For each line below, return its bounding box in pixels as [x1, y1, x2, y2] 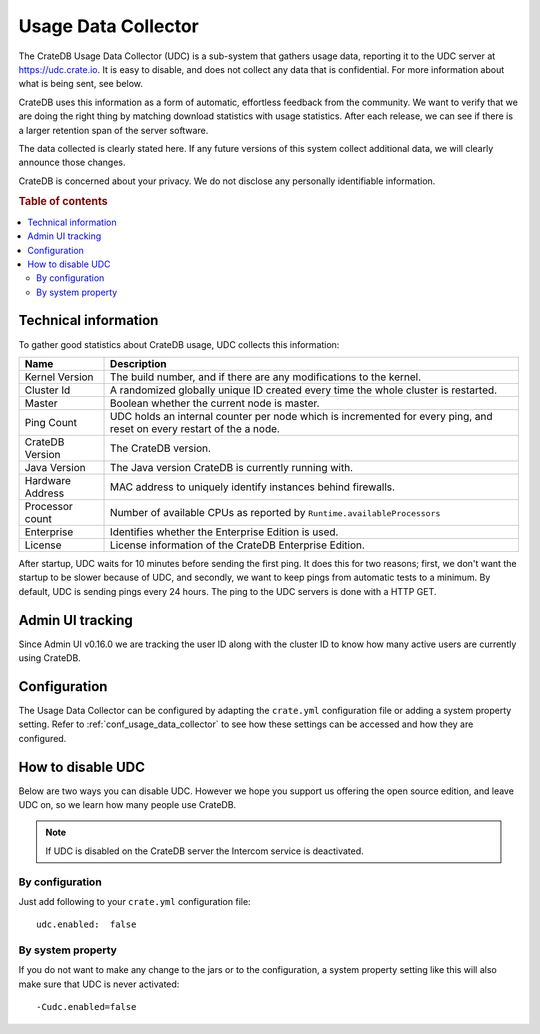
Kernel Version [24, 370, 94, 384]
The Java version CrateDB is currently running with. [110, 460, 354, 474]
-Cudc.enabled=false [36, 1001, 137, 1013]
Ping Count [24, 415, 78, 429]
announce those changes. [18, 156, 126, 169]
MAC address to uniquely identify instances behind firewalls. [110, 480, 395, 494]
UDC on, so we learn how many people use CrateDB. [18, 799, 237, 811]
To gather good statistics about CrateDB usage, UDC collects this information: [18, 338, 340, 350]
